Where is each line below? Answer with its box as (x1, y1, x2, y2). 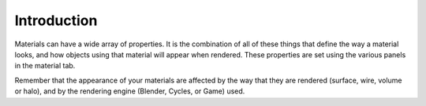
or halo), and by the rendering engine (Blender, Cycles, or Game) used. (14, 86, 245, 96)
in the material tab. (14, 61, 76, 71)
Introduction (14, 12, 98, 29)
